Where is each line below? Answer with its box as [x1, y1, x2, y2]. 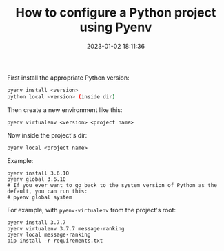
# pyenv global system [7, 194, 72, 201]
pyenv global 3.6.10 [7, 175, 67, 183]
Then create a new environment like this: [7, 105, 123, 114]
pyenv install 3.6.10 [7, 170, 70, 177]
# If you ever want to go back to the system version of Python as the [7, 182, 217, 188]
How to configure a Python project [15, 5, 216, 21]
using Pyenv [79, 19, 152, 35]
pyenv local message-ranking [7, 231, 91, 238]
